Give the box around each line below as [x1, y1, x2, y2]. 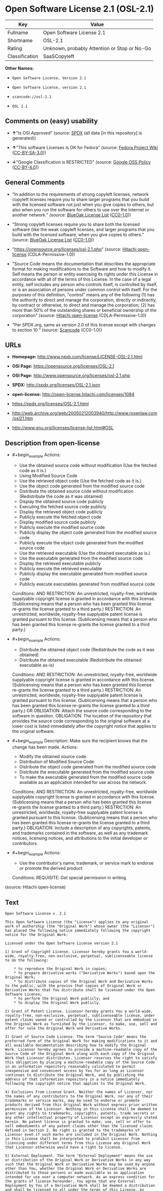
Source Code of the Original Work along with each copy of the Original [5, 1052, 155, 1056]
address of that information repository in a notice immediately [5, 1077, 140, 1082]
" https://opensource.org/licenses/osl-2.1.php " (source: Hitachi [12, 246, 137, 252]
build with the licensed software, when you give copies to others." [12, 232, 144, 238]
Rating [7, 45, 22, 51]
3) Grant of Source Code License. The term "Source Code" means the [5, 1035, 147, 1039]
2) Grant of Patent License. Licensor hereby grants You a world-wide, [5, 1009, 153, 1014]
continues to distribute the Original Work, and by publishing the [5, 1072, 145, 1078]
